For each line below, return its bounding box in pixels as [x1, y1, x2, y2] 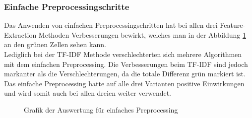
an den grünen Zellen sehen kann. [4, 39, 106, 50]
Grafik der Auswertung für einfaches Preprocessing [24, 104, 178, 115]
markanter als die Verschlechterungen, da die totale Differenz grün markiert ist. [4, 68, 246, 79]
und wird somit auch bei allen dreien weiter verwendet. [4, 88, 172, 98]
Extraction [4, 29, 37, 40]
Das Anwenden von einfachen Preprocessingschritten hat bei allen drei [4, 20, 218, 30]
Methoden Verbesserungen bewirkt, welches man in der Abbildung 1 [38, 29, 246, 40]
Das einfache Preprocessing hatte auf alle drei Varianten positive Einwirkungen [4, 78, 245, 88]
